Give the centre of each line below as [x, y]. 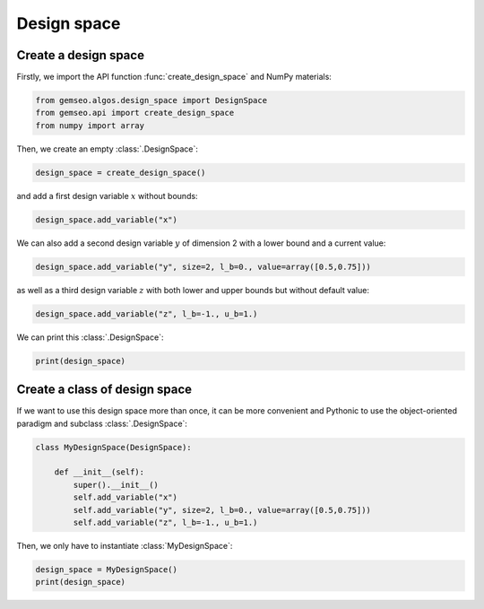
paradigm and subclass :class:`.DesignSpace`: [102, 423]
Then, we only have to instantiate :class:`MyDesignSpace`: [125, 545]
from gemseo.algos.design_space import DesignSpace [151, 100]
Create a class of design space [104, 390]
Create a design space [81, 55]
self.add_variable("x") [125, 497]
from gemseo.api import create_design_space [135, 113]
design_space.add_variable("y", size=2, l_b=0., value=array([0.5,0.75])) [203, 266]
